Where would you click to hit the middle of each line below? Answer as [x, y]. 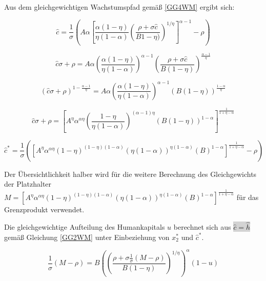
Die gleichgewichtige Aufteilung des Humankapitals [85, 227]
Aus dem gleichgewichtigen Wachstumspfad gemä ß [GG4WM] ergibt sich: [119, 7]
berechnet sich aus [202, 227]
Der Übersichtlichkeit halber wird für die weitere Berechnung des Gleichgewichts [130, 174]
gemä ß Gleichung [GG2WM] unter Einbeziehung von [87, 237]
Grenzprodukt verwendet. [44, 209]
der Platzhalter [28, 184]
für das [248, 197]
